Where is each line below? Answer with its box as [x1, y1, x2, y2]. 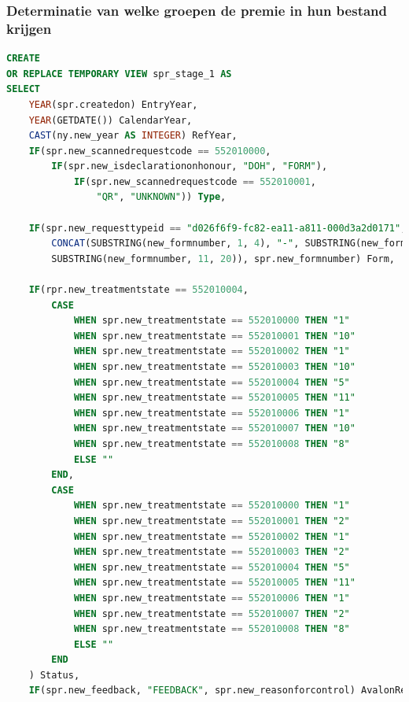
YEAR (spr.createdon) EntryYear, [28, 98, 198, 110]
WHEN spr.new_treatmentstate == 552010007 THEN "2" [73, 608, 350, 619]
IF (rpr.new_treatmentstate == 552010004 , [28, 284, 249, 296]
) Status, [28, 669, 80, 681]
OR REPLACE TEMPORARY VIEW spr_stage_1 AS [6, 68, 232, 79]
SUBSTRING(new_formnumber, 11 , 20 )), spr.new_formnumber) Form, [51, 253, 395, 264]
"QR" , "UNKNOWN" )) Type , [96, 191, 227, 203]
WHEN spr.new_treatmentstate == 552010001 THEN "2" [73, 515, 350, 526]
